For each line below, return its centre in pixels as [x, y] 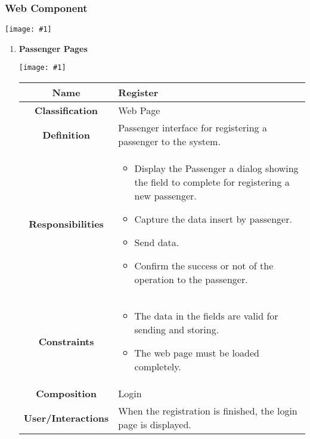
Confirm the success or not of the [204, 266]
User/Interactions [66, 417]
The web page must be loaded [197, 353]
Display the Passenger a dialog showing [216, 168]
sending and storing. [177, 330]
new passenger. [165, 196]
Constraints [66, 341]
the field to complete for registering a [212, 182]
